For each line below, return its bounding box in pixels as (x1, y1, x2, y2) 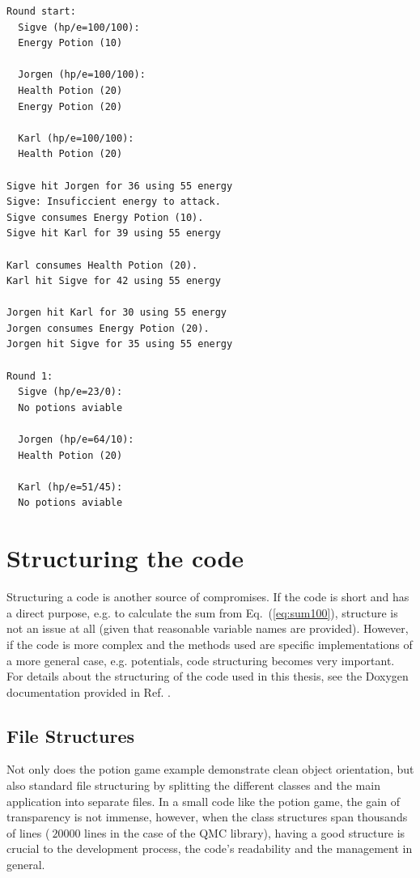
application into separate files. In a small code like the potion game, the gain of (6, 792, 400, 809)
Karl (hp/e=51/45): (18, 481, 123, 493)
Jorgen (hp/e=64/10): (18, 434, 134, 446)
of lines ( (6, 824, 50, 841)
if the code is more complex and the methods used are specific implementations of (6, 635, 413, 652)
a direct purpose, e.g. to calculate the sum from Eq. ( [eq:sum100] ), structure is (6, 604, 398, 621)
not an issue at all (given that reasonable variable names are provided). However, (6, 620, 409, 637)
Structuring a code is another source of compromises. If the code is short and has (6, 588, 409, 605)
